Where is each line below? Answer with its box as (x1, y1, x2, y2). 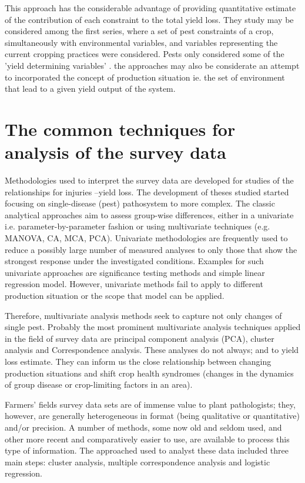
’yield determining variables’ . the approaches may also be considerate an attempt (5, 59, 300, 71)
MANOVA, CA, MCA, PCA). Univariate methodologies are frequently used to (5, 232, 288, 244)
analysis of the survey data (5, 140, 226, 164)
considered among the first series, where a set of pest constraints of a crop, (5, 25, 274, 37)
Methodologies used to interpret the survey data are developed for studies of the (5, 174, 294, 186)
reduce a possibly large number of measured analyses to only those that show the (5, 243, 297, 255)
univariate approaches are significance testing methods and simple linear (5, 266, 265, 278)
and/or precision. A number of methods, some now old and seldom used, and (5, 421, 282, 433)
